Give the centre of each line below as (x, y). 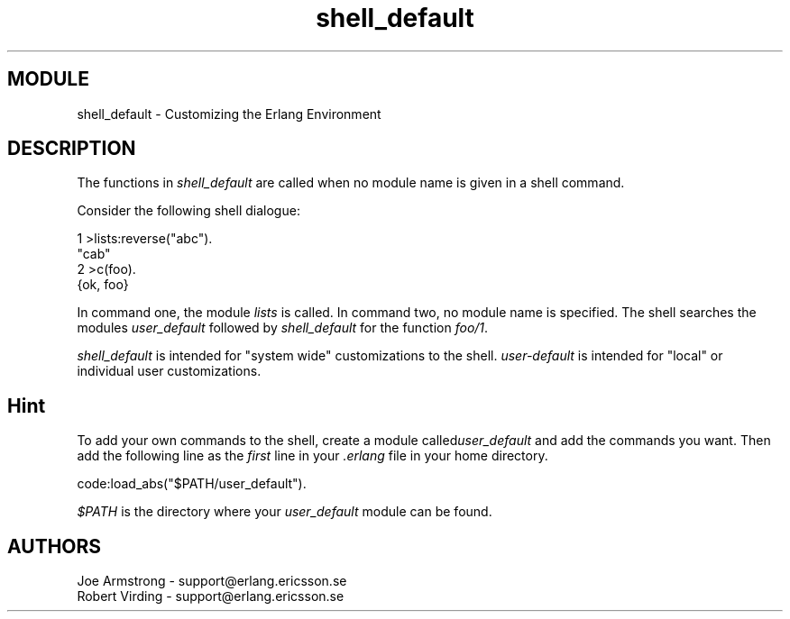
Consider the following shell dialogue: (188, 211)
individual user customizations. (169, 371)
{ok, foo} (103, 285)
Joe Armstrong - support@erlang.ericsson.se (212, 581)
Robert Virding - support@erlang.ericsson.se (211, 596)
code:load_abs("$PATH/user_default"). (192, 484)
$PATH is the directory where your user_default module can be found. (285, 512)
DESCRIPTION (72, 149)
